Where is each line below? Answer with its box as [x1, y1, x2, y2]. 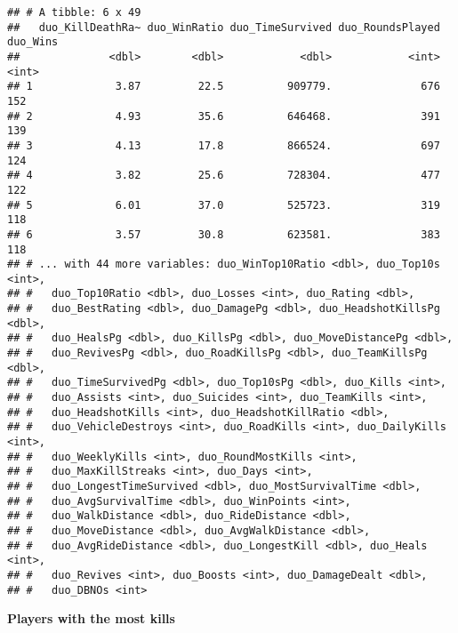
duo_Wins [7, 36, 59, 49]
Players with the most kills [7, 609, 175, 628]
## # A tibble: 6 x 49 [7, 6, 141, 19]
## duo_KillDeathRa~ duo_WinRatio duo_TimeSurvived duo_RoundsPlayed [7, 20, 440, 34]
